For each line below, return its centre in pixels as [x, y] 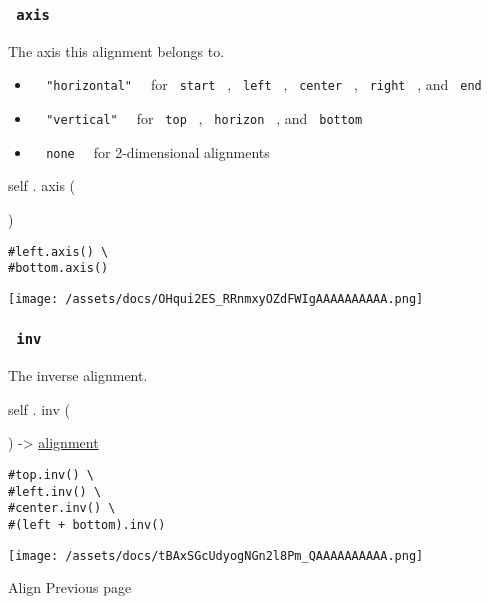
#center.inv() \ [62, 508]
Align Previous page [70, 587]
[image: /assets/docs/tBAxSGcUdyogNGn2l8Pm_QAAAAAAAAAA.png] [216, 555]
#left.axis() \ [58, 251]
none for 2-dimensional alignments [158, 151]
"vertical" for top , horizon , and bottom [204, 118]
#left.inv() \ [55, 491]
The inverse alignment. [78, 375]
